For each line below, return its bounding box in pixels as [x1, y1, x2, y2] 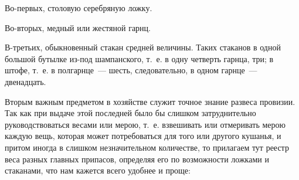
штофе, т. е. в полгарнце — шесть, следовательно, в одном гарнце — [5, 64, 257, 76]
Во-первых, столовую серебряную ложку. [5, 2, 152, 13]
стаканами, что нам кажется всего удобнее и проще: [5, 164, 191, 176]
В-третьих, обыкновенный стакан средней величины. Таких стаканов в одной [5, 41, 281, 53]
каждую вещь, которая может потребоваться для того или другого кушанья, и [5, 130, 281, 142]
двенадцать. [5, 75, 46, 87]
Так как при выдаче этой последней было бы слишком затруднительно [5, 107, 256, 119]
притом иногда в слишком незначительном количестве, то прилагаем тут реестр [5, 141, 289, 153]
